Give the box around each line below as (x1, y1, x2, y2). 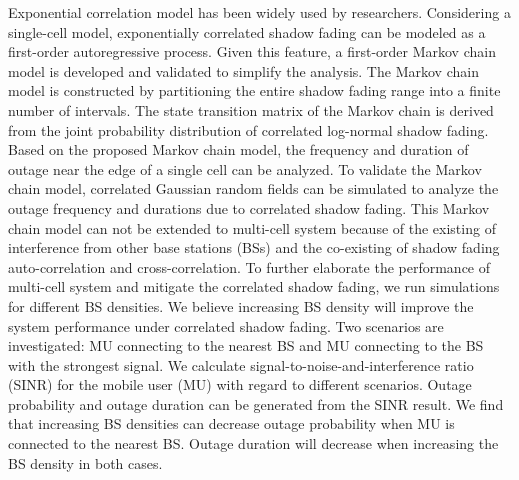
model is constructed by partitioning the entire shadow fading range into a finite (8, 80, 501, 101)
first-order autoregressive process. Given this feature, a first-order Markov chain (8, 41, 496, 62)
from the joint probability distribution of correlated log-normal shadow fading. (8, 119, 489, 140)
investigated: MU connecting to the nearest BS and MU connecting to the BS (8, 335, 484, 356)
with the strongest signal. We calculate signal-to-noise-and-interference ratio (8, 354, 474, 375)
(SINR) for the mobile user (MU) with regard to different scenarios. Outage (8, 374, 472, 395)
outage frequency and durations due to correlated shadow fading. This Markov (8, 197, 490, 218)
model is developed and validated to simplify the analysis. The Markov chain (8, 60, 479, 81)
